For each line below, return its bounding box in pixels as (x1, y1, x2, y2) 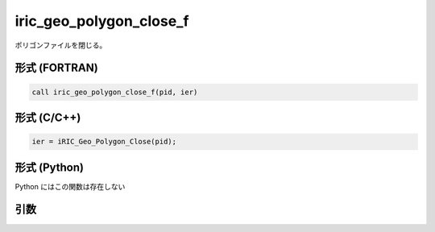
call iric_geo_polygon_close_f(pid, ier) (31, 87, 198, 97)
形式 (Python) (14, 160, 85, 174)
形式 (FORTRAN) (14, 61, 98, 75)
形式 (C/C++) (14, 110, 81, 124)
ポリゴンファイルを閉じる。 (14, 40, 107, 50)
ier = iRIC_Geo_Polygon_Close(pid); (31, 137, 177, 147)
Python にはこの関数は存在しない (14, 181, 126, 191)
